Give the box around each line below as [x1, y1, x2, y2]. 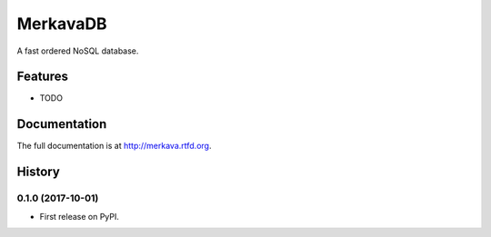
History [16, 164, 61, 180]
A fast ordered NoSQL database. [16, 45, 139, 56]
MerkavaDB [16, 14, 108, 34]
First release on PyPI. [39, 211, 120, 222]
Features [16, 69, 68, 84]
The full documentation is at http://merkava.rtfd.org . [16, 141, 212, 152]
